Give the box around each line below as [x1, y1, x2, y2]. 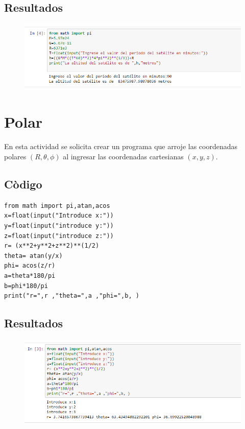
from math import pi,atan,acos [4, 202, 110, 209]
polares [4, 151, 27, 161]
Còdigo [4, 176, 42, 192]
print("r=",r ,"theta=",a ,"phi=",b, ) [4, 292, 139, 300]
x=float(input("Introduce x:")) [4, 212, 114, 220]
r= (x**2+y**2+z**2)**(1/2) [4, 242, 100, 250]
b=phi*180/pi [4, 282, 48, 290]
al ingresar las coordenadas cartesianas [63, 151, 184, 161]
